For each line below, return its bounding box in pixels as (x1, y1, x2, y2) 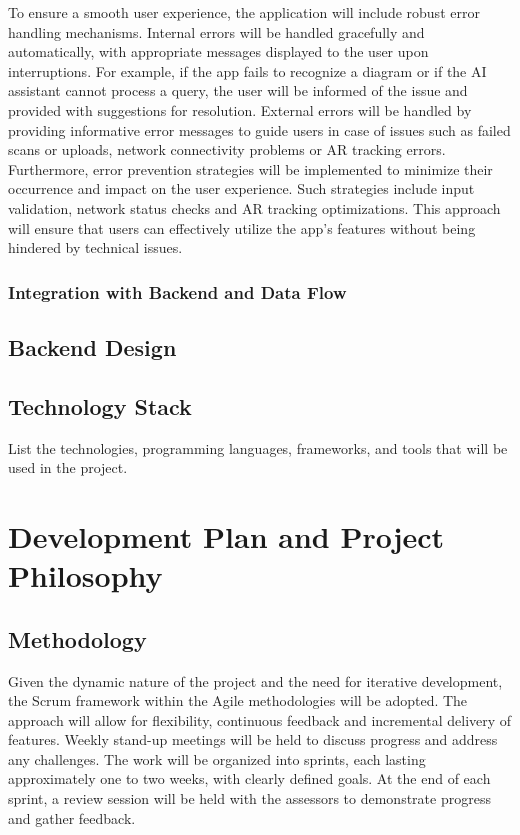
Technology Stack (8, 390, 192, 421)
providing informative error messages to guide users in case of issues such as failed (8, 119, 511, 140)
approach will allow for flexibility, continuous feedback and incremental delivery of (8, 709, 512, 730)
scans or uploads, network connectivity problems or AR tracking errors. (8, 139, 446, 160)
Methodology (8, 623, 147, 654)
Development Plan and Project (8, 515, 445, 556)
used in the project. (8, 457, 128, 478)
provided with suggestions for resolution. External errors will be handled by (8, 99, 472, 120)
